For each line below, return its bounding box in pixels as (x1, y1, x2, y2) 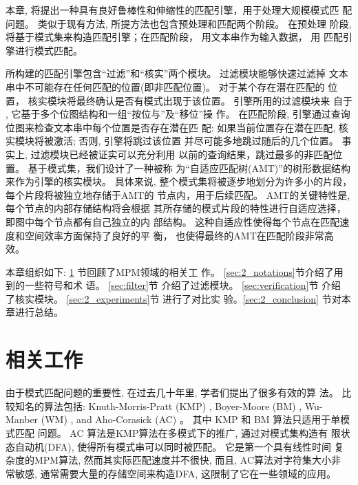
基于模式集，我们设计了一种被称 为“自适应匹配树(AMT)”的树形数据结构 (28, 160, 350, 175)
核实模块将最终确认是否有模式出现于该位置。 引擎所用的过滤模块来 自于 (28, 93, 352, 107)
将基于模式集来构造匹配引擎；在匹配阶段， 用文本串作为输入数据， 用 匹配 (6, 30, 343, 44)
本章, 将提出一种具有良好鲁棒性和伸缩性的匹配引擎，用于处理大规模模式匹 (6, 3, 339, 17)
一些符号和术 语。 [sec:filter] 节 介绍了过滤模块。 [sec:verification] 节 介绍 (24, 278, 341, 292)
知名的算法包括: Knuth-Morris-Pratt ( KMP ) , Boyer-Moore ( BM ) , (14, 398, 302, 413)
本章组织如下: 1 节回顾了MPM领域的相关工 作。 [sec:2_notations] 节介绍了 (6, 264, 334, 279)
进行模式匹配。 (14, 43, 83, 57)
